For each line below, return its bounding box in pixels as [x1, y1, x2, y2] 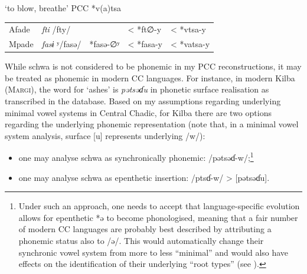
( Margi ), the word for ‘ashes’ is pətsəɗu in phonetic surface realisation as [5, 83, 269, 95]
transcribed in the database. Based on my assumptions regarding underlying [5, 95, 281, 107]
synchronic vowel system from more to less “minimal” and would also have [18, 246, 289, 258]
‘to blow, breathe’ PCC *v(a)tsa [5, 2, 122, 14]
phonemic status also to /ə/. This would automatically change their [18, 235, 264, 247]
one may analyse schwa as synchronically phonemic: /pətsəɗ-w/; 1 [18, 150, 254, 164]
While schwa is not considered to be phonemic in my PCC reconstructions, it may [5, 60, 302, 72]
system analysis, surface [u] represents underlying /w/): [5, 129, 205, 141]
